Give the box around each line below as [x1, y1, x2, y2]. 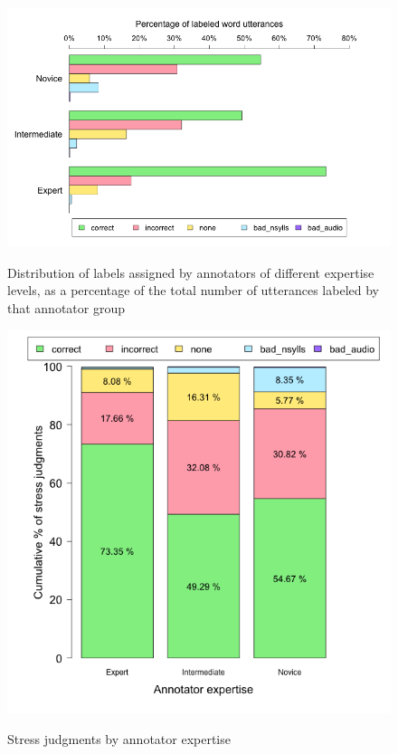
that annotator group [7, 298, 126, 317]
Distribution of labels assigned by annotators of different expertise [7, 262, 374, 282]
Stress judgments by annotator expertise [7, 729, 231, 748]
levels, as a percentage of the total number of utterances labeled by [7, 281, 379, 300]
